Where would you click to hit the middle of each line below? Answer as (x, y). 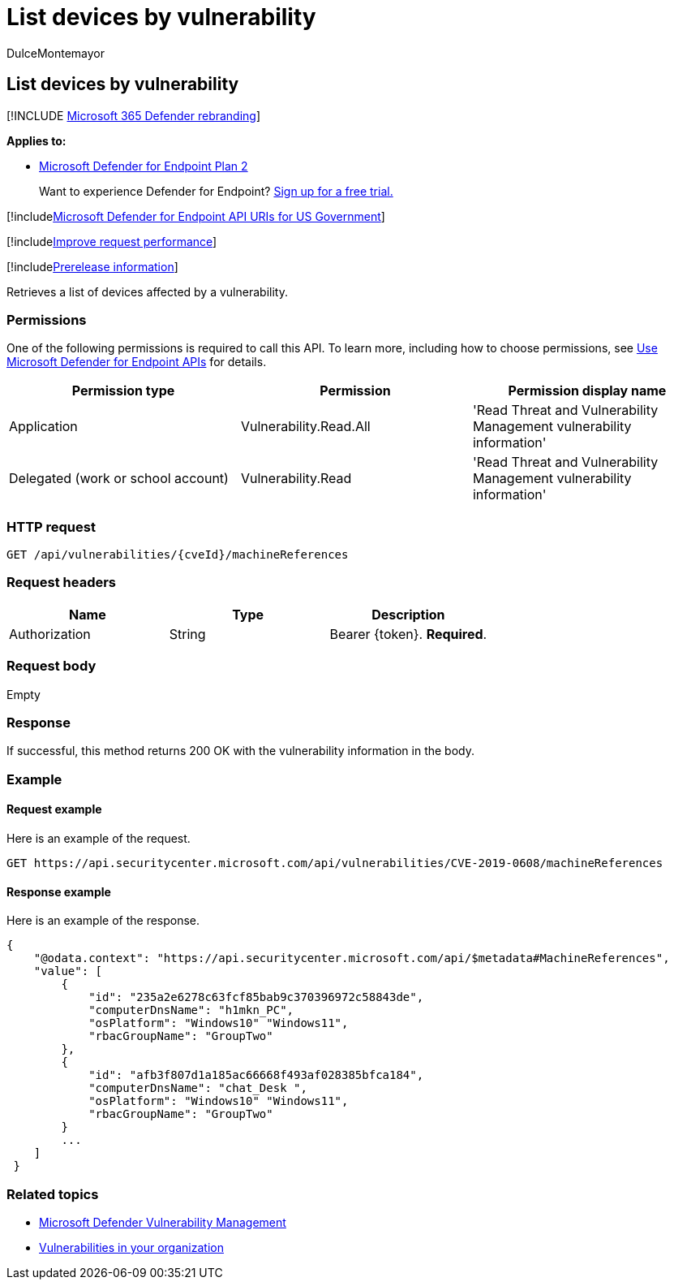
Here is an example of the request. (99, 838)
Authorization (50, 634)
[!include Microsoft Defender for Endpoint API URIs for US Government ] (196, 216)
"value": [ (68, 971)
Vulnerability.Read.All (305, 427)
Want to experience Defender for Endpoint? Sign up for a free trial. (216, 191)
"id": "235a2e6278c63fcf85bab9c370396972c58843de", (256, 997)
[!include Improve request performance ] (112, 241)
